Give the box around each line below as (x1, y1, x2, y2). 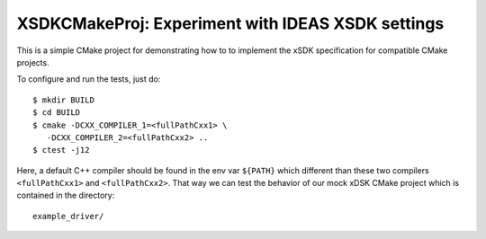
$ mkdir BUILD (32, 94, 94, 105)
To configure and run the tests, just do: (16, 74, 161, 84)
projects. (16, 57, 49, 67)
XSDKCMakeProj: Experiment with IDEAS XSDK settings (16, 13, 445, 33)
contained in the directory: (16, 190, 115, 201)
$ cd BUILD (32, 108, 81, 118)
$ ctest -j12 (32, 145, 90, 155)
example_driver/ (32, 211, 104, 221)
